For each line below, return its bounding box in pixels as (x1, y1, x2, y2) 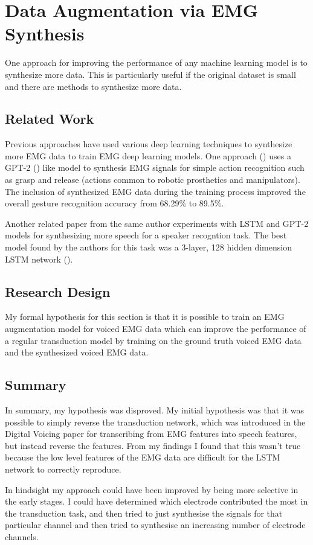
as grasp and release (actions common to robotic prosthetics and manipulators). (5, 173, 300, 186)
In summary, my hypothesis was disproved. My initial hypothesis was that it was (5, 404, 305, 416)
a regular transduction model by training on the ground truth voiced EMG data (5, 334, 302, 346)
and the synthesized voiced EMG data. (5, 346, 149, 359)
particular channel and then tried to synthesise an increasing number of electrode (5, 518, 306, 531)
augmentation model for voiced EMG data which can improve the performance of (5, 322, 306, 335)
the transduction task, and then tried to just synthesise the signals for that (5, 506, 283, 519)
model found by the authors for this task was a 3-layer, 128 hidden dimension (5, 241, 292, 253)
